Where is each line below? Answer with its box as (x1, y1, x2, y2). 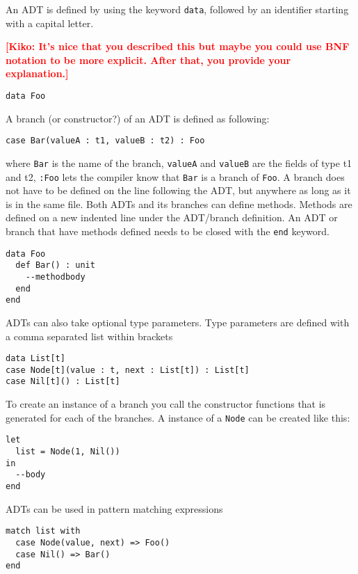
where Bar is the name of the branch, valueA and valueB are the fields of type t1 (6, 155, 352, 170)
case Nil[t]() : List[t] (6, 376, 120, 387)
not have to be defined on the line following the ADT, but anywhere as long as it (6, 183, 351, 198)
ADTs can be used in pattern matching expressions (6, 501, 223, 516)
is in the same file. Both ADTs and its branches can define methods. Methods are (6, 196, 352, 211)
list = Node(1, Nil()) (15, 447, 120, 457)
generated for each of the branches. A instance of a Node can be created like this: (6, 410, 350, 424)
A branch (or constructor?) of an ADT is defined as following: (6, 111, 270, 125)
